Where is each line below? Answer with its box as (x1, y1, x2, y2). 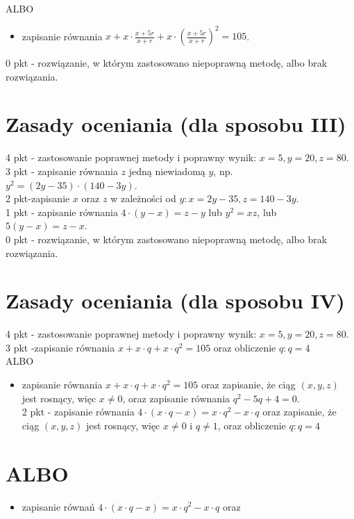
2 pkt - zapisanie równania (22, 404, 135, 419)
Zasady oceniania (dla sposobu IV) (6, 286, 345, 315)
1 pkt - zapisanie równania (6, 204, 118, 219)
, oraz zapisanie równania (122, 390, 230, 405)
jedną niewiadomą (128, 164, 205, 178)
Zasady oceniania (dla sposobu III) (6, 110, 346, 138)
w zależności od (110, 191, 176, 206)
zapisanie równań (22, 499, 95, 513)
